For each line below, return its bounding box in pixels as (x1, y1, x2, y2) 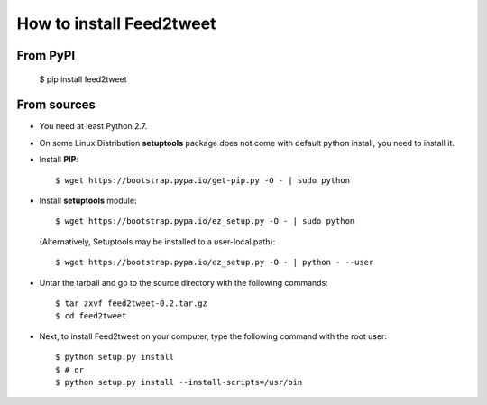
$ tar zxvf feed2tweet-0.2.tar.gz (55, 298, 207, 308)
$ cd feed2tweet (55, 311, 127, 321)
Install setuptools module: (39, 195, 137, 207)
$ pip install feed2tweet (39, 73, 127, 85)
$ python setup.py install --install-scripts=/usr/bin (55, 377, 303, 387)
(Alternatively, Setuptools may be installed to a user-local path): (39, 235, 276, 247)
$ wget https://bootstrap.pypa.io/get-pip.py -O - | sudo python (55, 175, 351, 185)
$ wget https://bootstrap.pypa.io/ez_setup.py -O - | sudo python (55, 216, 355, 226)
